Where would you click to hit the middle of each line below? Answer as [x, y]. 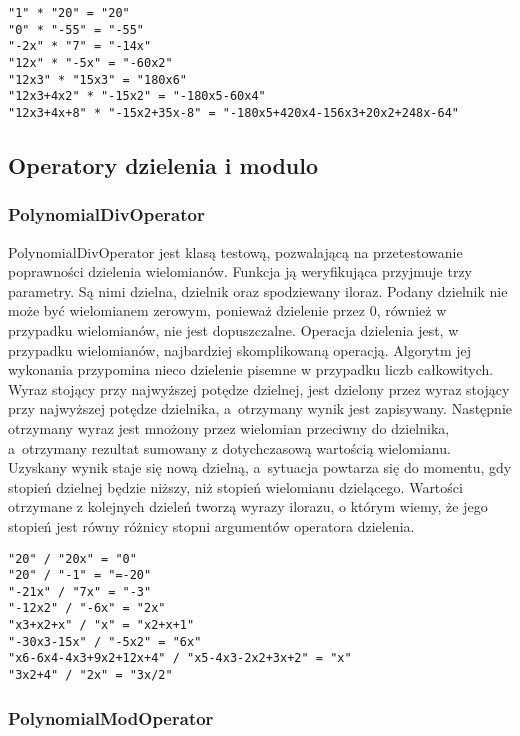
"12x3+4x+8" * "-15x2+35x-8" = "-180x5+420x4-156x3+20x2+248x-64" [234, 112]
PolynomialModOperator [111, 717]
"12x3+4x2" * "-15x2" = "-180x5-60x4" [137, 96]
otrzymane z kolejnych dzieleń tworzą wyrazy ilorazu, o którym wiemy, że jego [248, 506]
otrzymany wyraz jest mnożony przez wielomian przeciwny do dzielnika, [229, 427]
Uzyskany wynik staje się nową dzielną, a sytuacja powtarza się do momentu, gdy [260, 467]
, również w [411, 310]
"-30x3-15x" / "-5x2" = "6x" [105, 641]
